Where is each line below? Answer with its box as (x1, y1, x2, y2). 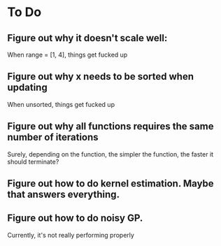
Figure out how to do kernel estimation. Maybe (7, 178, 215, 189)
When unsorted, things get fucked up (7, 100, 115, 108)
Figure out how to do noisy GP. (7, 212, 143, 224)
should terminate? (7, 157, 59, 166)
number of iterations (7, 131, 99, 143)
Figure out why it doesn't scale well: (7, 32, 168, 44)
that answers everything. (7, 189, 120, 201)
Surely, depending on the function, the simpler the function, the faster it (7, 150, 214, 158)
